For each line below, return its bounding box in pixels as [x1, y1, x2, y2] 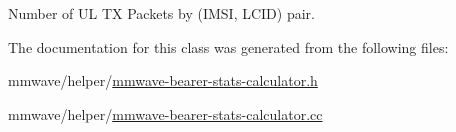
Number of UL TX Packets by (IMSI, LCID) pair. [8, 3, 315, 23]
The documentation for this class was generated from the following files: [8, 36, 449, 57]
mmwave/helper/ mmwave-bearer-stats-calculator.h [8, 70, 318, 91]
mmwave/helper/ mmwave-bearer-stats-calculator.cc [8, 103, 323, 124]
